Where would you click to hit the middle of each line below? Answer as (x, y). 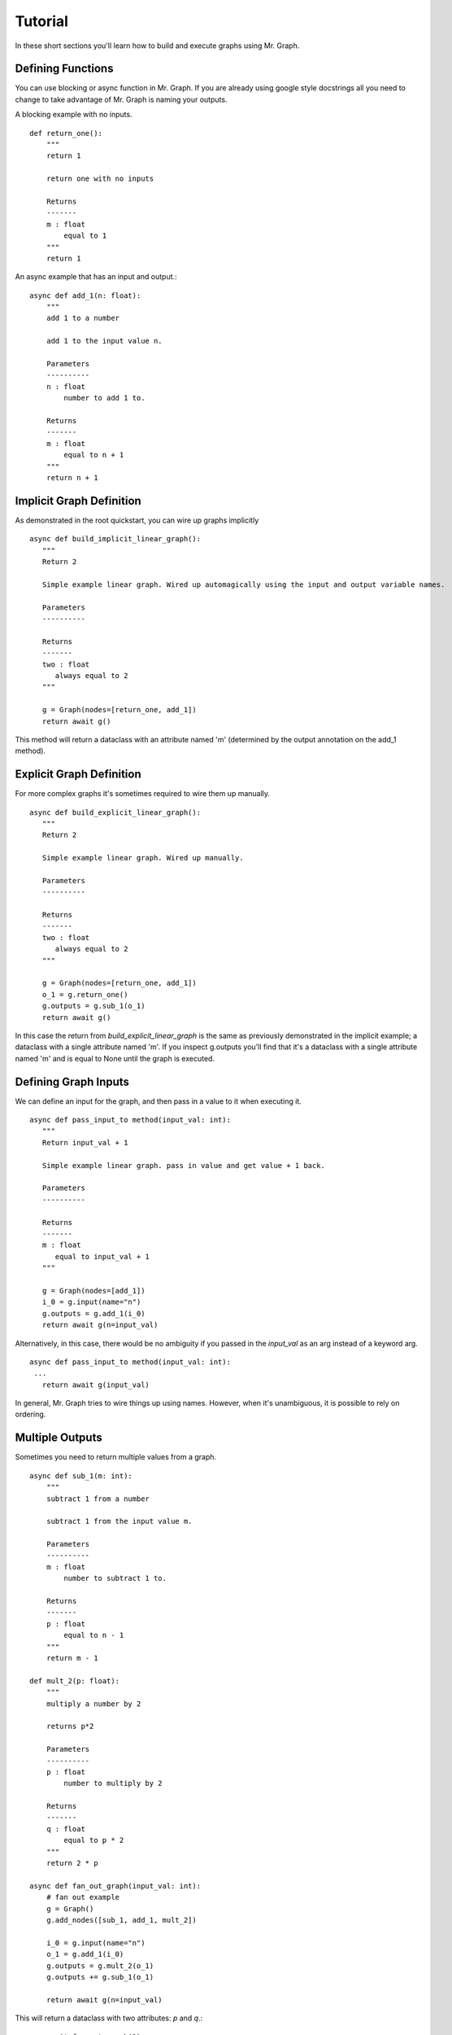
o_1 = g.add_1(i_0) (85, 1954)
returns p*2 (70, 1726)
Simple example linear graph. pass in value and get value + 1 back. (183, 1165)
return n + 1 (72, 477)
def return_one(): (66, 133)
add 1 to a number (83, 318)
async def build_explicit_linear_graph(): (115, 812)
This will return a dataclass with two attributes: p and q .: (109, 2018)
